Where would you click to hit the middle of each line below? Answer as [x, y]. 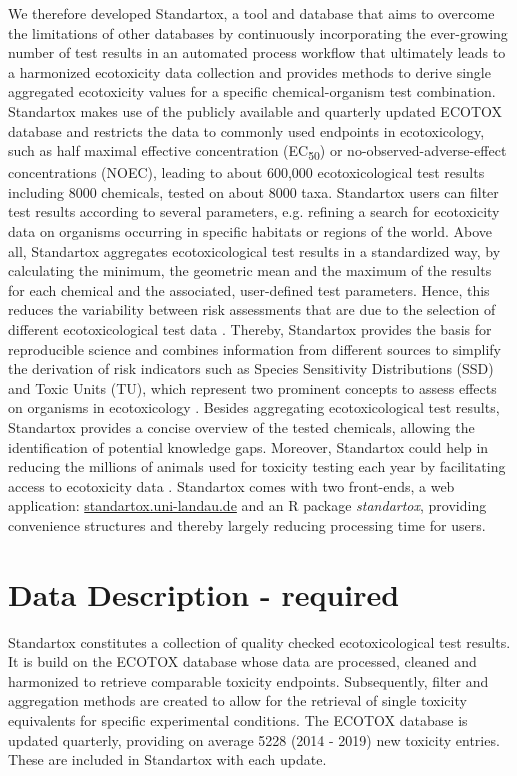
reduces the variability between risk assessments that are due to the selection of [252, 309]
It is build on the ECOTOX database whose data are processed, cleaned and [242, 661]
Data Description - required [204, 593]
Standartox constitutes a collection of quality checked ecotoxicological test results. [259, 641]
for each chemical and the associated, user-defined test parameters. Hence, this [249, 289]
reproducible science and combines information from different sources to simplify [254, 348]
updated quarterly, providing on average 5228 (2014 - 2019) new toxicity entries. [254, 739]
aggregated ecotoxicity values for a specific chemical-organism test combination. [252, 91]
